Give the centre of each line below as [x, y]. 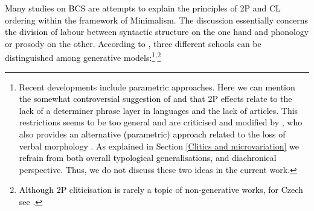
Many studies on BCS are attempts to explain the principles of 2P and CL [143, 8]
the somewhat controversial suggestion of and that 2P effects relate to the [155, 99]
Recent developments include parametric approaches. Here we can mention [157, 87]
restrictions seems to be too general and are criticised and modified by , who [161, 122]
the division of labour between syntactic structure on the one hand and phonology [157, 32]
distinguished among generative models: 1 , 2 [83, 57]
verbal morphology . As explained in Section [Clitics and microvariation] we [159, 146]
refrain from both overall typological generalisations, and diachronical [148, 158]
